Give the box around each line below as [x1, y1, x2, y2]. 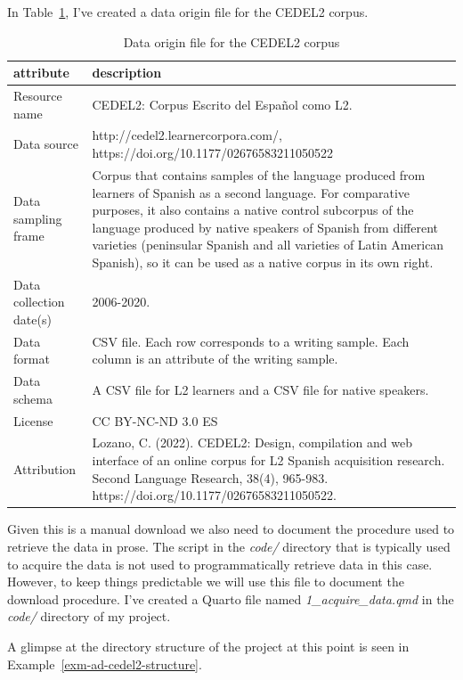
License [13, 411, 53, 430]
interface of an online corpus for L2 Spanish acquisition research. [92, 451, 445, 470]
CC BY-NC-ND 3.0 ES [92, 411, 218, 430]
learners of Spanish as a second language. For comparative [92, 183, 410, 201]
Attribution [13, 459, 77, 478]
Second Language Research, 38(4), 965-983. [92, 468, 329, 487]
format [13, 349, 50, 368]
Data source [13, 135, 79, 153]
